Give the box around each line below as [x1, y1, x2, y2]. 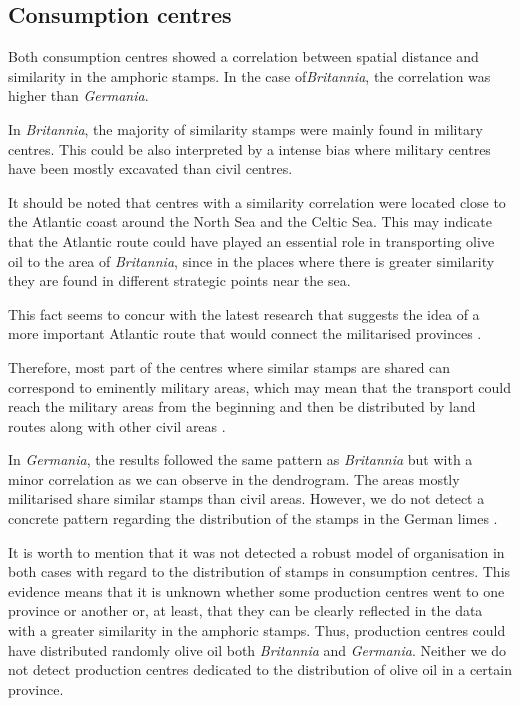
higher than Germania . [8, 85, 149, 106]
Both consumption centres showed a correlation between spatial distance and [8, 46, 479, 67]
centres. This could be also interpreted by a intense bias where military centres [8, 138, 491, 159]
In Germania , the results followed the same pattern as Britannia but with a [8, 449, 473, 470]
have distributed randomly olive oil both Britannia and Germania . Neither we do [8, 639, 507, 660]
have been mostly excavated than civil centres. [8, 158, 293, 179]
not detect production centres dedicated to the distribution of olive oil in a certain [8, 659, 512, 680]
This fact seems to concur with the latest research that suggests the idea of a [8, 303, 480, 324]
